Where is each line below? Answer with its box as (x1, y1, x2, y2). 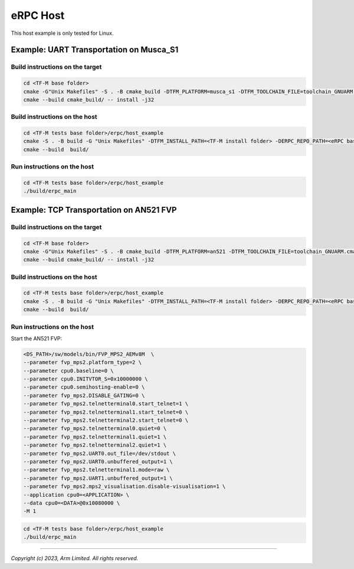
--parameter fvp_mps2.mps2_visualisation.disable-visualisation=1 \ (23, 483, 226, 490)
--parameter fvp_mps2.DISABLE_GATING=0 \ (23, 392, 145, 399)
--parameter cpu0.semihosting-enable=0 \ (23, 384, 145, 391)
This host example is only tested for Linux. (11, 30, 114, 37)
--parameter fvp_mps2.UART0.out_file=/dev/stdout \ (23, 450, 176, 457)
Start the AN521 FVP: (11, 334, 63, 342)
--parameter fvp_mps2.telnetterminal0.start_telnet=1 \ (23, 401, 189, 407)
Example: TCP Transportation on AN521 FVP (11, 204, 177, 215)
